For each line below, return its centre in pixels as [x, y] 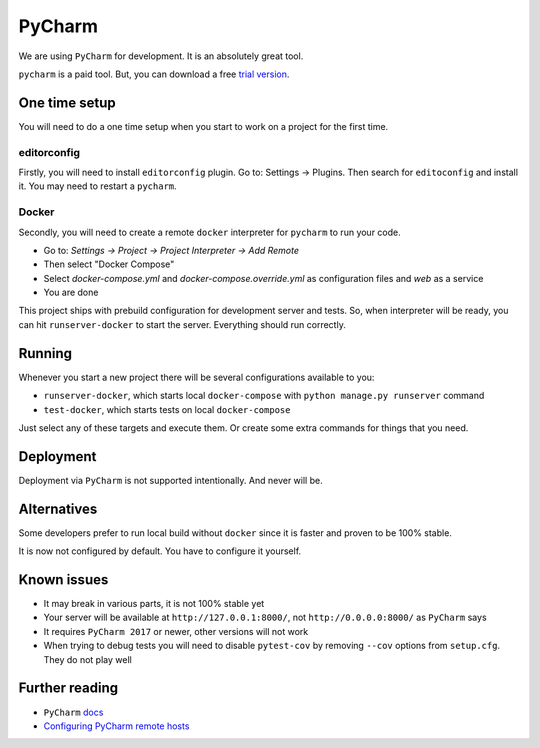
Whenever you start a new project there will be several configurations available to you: [196, 377]
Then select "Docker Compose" [109, 264]
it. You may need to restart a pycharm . [97, 186]
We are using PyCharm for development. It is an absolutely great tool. [161, 56]
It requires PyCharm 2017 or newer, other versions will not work [176, 631]
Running [45, 353]
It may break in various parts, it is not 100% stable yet [154, 604]
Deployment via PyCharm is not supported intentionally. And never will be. [171, 480]
